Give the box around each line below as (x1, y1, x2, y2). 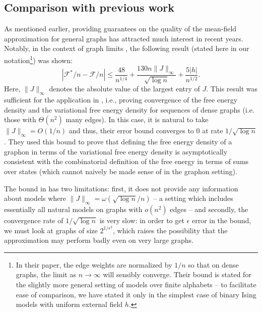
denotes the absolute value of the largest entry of (49, 83, 200, 94)
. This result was (206, 83, 258, 94)
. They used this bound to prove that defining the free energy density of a (4, 136, 232, 147)
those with (4, 114, 36, 125)
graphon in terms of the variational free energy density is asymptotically (4, 146, 228, 157)
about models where (4, 193, 67, 203)
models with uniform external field (16, 299, 123, 309)
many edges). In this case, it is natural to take (65, 114, 209, 125)
